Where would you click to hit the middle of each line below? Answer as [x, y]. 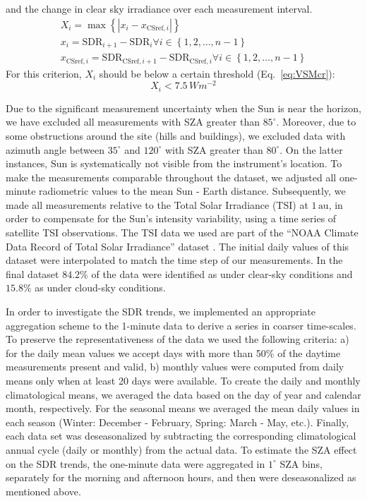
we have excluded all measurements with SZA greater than [133, 122]
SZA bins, [301, 463]
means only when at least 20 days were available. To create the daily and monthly [183, 380]
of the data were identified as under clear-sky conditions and [222, 273]
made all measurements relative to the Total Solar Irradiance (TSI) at [157, 204]
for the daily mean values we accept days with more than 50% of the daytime [173, 352]
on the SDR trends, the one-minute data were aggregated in [136, 463]
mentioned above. [43, 491]
